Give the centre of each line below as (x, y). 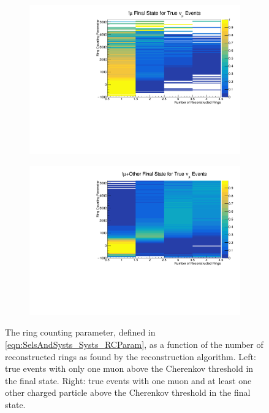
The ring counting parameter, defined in (80, 332)
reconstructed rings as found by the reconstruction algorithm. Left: (131, 356)
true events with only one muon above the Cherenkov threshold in (129, 368)
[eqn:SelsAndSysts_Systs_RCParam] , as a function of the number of (134, 344)
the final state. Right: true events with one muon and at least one (128, 380)
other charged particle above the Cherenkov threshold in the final (128, 392)
